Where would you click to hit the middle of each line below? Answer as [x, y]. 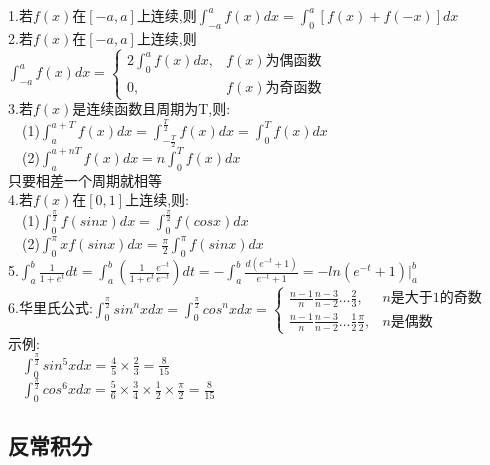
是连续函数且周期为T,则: [151, 108]
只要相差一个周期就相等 [85, 179]
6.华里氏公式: [50, 307]
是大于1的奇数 [436, 298]
